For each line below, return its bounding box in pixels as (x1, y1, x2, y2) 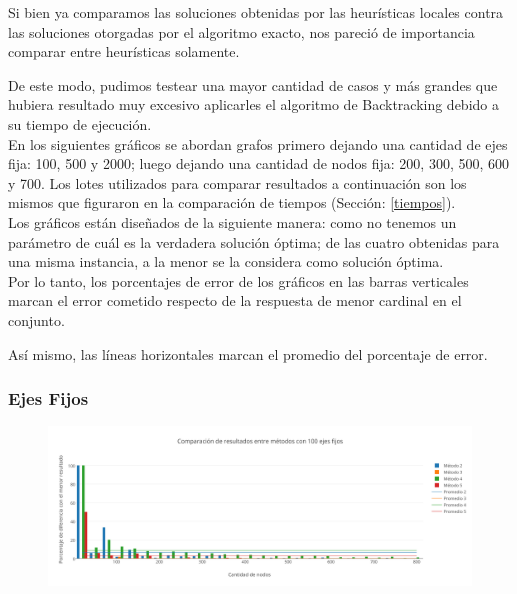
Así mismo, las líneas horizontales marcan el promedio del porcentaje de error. (8, 343, 488, 364)
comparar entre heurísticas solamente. (8, 41, 240, 62)
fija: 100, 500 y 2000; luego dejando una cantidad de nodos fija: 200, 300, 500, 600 (8, 153, 510, 174)
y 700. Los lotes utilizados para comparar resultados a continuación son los (8, 172, 467, 193)
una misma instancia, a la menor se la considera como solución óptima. (8, 251, 444, 272)
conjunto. (8, 309, 65, 330)
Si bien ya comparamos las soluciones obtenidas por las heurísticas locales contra (8, 2, 504, 22)
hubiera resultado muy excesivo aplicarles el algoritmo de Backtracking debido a (8, 94, 499, 115)
